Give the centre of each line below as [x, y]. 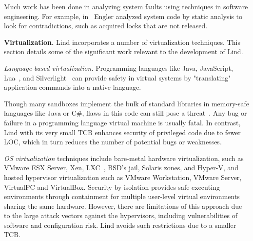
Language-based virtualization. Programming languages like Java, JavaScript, [118, 68]
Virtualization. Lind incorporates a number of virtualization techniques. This [122, 42]
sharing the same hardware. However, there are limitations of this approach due [123, 206]
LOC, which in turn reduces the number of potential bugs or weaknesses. [113, 142]
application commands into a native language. [73, 87]
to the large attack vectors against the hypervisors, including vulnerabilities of [121, 215]
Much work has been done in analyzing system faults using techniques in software [126, 6]
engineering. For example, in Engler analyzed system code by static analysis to [123, 16]
